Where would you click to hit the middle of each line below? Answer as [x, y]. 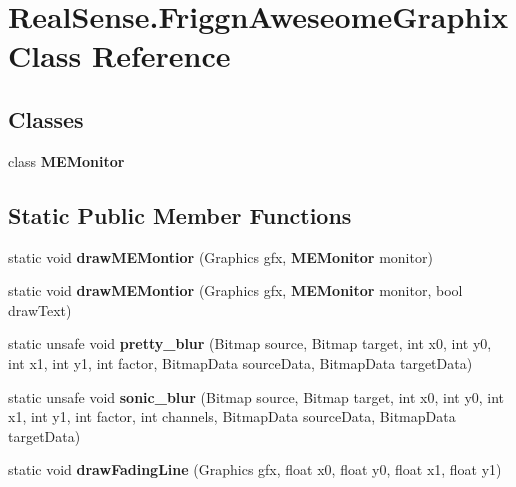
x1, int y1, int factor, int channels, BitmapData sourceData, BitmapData [232, 416]
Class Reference [119, 55]
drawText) [40, 309]
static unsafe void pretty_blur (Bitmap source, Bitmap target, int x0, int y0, [250, 343]
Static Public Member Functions [180, 214]
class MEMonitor [66, 160]
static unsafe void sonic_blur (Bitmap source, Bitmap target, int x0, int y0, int [256, 396]
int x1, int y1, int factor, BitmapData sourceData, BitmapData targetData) [240, 362]
